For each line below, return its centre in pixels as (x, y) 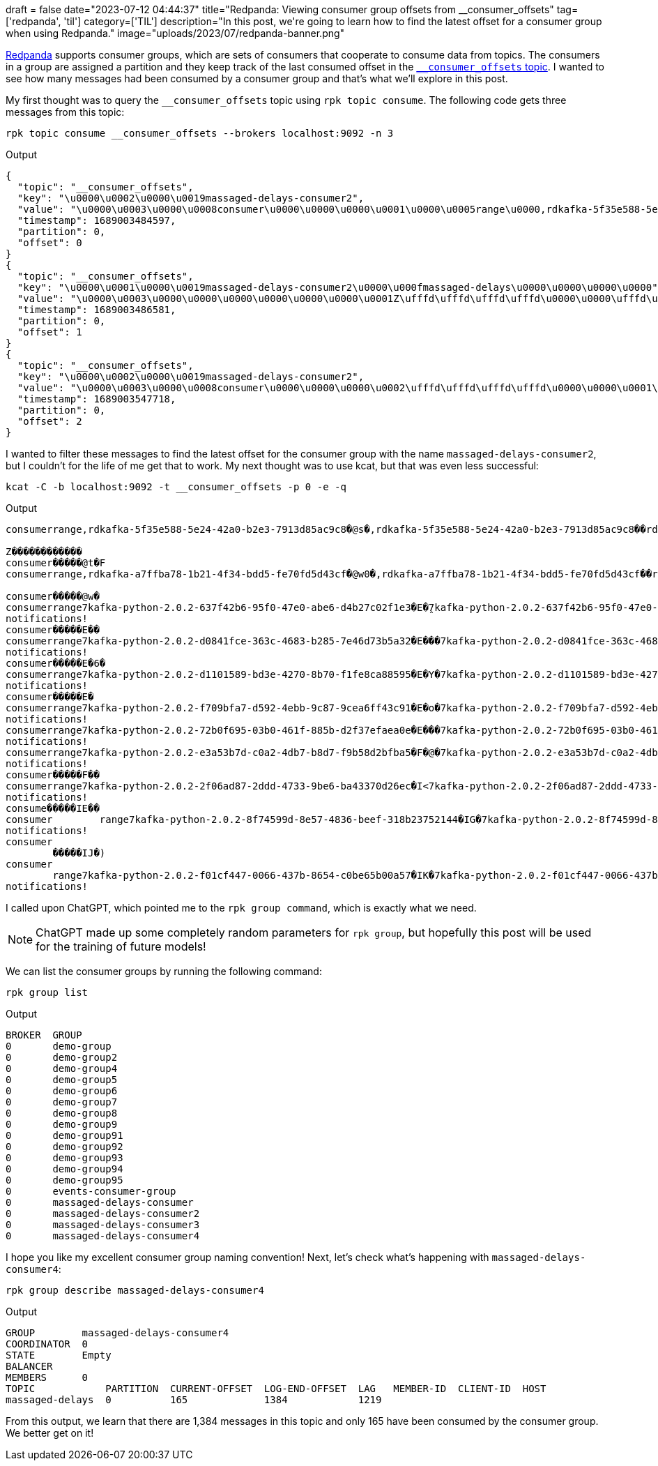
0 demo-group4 (62, 1068)
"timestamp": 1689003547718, (97, 399)
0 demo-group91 (64, 1135)
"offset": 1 (49, 332)
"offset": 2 (49, 421)
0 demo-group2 (62, 1057)
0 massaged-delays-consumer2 (103, 1214)
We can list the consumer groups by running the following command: (164, 971)
